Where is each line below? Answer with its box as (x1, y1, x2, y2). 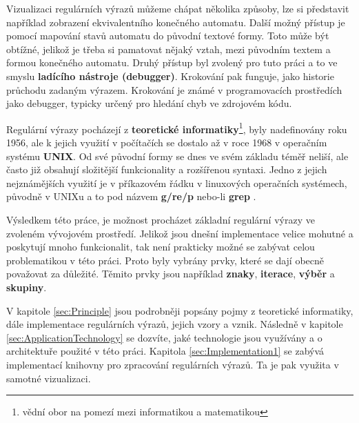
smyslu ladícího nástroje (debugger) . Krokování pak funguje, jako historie (6, 68, 334, 83)
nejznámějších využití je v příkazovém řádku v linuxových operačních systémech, (6, 175, 347, 190)
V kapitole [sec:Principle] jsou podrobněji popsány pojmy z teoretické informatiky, (6, 303, 353, 317)
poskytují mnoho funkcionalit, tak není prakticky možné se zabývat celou (6, 239, 315, 254)
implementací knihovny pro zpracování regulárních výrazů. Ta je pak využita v (6, 357, 339, 371)
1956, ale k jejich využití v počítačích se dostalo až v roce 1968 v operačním (6, 135, 327, 149)
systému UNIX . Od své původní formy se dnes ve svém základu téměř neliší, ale (6, 148, 349, 163)
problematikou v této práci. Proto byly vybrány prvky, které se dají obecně (6, 253, 325, 267)
